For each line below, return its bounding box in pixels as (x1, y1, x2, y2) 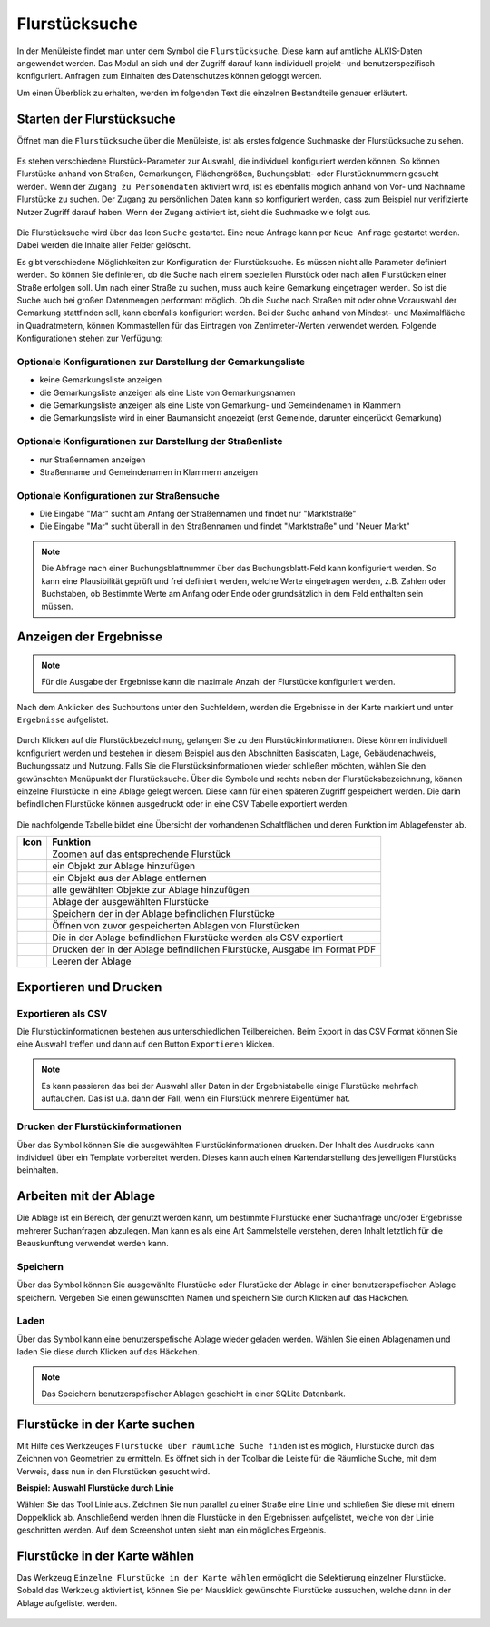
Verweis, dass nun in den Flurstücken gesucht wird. (16, 1465, 211, 1476)
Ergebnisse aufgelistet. (16, 714, 109, 725)
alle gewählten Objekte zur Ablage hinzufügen (51, 884, 250, 897)
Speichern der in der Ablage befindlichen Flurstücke (51, 908, 276, 920)
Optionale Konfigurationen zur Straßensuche (16, 489, 220, 501)
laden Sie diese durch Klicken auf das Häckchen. (16, 1346, 200, 1357)
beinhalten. (16, 1165, 59, 1176)
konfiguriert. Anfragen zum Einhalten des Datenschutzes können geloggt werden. (16, 71, 322, 82)
